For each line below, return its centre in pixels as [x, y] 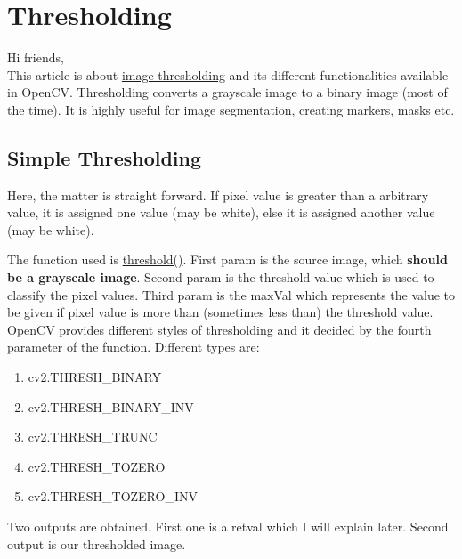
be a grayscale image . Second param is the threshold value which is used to [221, 277]
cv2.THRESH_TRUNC [93, 437]
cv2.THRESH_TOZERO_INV [113, 496]
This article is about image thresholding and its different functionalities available [228, 74]
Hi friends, [36, 57]
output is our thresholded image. [97, 543]
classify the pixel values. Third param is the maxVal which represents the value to [231, 294]
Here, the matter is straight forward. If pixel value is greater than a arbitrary [218, 194]
